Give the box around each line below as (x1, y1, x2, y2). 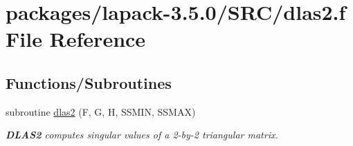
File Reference (6, 25, 146, 53)
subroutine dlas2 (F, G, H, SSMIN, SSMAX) (6, 104, 196, 118)
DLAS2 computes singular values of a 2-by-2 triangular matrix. (6, 127, 278, 142)
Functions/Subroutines (6, 72, 172, 93)
